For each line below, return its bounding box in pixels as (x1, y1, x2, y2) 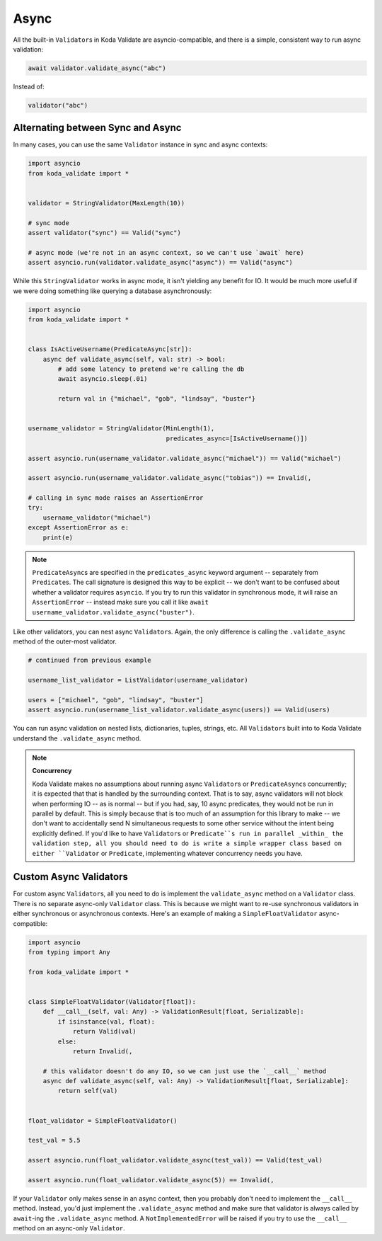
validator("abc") (28, 101, 88, 109)
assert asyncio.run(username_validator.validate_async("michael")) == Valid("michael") (28, 454, 342, 462)
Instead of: (13, 82, 45, 91)
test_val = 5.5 (28, 1136, 81, 1145)
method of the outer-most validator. (13, 637, 117, 646)
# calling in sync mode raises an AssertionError (28, 494, 204, 502)
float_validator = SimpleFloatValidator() (28, 1116, 178, 1125)
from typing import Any (28, 949, 111, 956)
